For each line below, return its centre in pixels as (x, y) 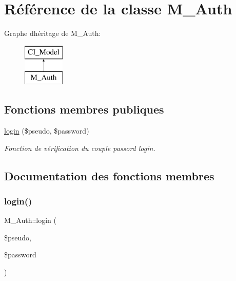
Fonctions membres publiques (84, 109)
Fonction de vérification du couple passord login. (80, 148)
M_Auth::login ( (30, 220)
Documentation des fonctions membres (109, 175)
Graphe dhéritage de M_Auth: (53, 33)
